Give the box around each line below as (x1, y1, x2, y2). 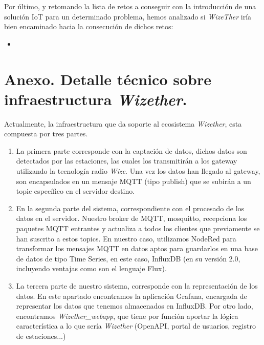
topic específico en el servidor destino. (16, 186, 135, 196)
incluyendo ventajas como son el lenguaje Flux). (16, 263, 167, 274)
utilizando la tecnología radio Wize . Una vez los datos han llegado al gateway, (16, 166, 260, 176)
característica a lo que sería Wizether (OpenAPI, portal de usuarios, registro (16, 320, 256, 331)
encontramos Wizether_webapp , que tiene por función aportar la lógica (16, 310, 238, 321)
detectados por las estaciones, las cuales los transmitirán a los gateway (16, 155, 237, 166)
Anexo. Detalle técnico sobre (4, 68, 211, 89)
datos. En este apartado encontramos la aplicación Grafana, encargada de (16, 290, 247, 301)
